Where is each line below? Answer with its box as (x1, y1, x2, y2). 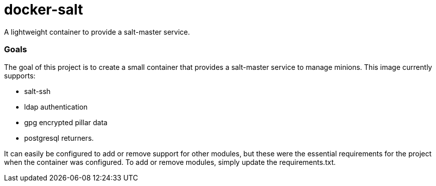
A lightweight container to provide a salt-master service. (4, 27, 190, 36)
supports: (4, 71, 36, 80)
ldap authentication (24, 102, 88, 111)
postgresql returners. (24, 133, 94, 142)
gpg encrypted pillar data (24, 118, 107, 127)
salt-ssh (24, 86, 51, 96)
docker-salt (4, 1, 83, 18)
